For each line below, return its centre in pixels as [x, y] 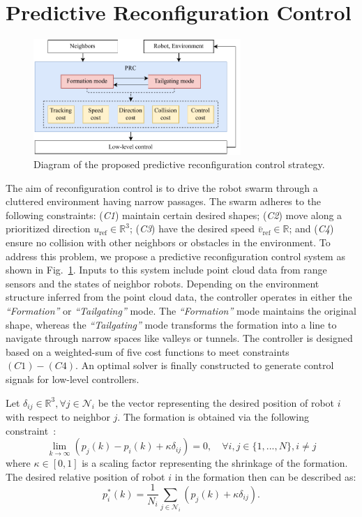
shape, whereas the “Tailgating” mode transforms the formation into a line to [171, 324]
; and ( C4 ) [311, 228]
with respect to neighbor [58, 417]
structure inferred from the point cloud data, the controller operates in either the [179, 297]
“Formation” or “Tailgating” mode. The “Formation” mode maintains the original [181, 311]
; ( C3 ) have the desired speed [192, 228]
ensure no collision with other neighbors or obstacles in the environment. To [168, 242]
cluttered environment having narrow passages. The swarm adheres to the [164, 201]
